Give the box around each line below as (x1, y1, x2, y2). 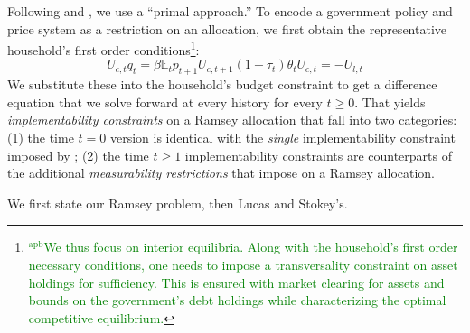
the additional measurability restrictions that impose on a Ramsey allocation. (7, 163, 435, 182)
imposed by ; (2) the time (7, 145, 149, 164)
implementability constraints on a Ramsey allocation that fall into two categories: (7, 110, 457, 129)
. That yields (354, 92, 426, 111)
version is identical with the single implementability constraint (109, 128, 456, 147)
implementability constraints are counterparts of (184, 145, 453, 164)
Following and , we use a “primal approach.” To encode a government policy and (7, 2, 453, 20)
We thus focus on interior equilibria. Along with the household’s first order (43, 237, 458, 256)
